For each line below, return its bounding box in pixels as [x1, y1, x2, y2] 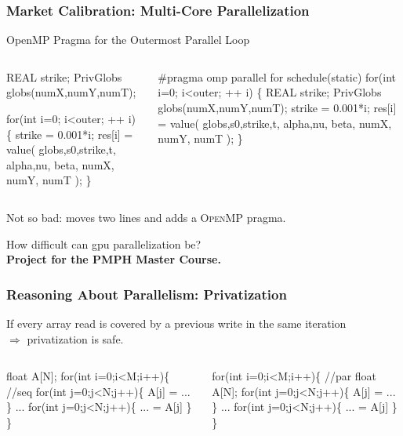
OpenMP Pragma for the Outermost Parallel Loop [6, 31, 250, 48]
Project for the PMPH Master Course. [6, 251, 221, 267]
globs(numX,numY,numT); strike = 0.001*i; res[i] [158, 100, 397, 115]
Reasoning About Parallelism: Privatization [6, 284, 287, 303]
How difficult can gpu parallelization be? [6, 235, 201, 252]
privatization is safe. [27, 330, 124, 347]
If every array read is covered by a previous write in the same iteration [6, 314, 347, 331]
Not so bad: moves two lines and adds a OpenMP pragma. [6, 209, 286, 225]
